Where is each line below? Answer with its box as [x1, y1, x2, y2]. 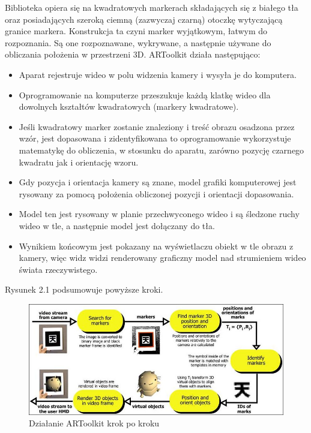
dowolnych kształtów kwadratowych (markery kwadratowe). [19, 100, 239, 113]
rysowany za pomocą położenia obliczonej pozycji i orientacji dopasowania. [19, 187, 294, 200]
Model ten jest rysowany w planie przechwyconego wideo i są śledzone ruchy [19, 208, 300, 220]
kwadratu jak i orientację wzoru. [19, 155, 139, 168]
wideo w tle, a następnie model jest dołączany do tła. [19, 219, 215, 231]
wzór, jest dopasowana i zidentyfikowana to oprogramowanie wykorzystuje [19, 132, 291, 145]
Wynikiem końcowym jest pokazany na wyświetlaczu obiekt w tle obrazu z [19, 239, 294, 252]
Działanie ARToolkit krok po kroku [29, 417, 160, 429]
